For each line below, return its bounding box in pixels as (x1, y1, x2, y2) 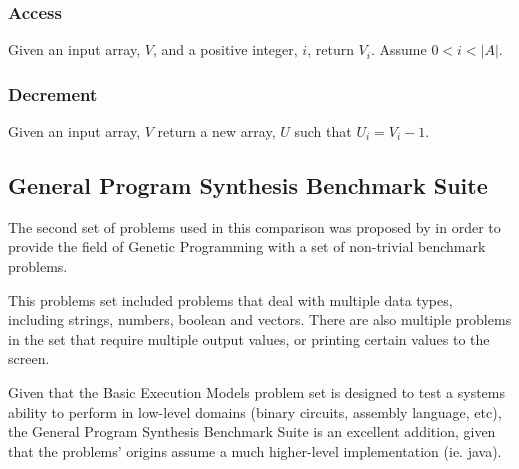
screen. (8, 348, 50, 369)
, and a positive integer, (152, 39, 298, 60)
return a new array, (157, 121, 276, 142)
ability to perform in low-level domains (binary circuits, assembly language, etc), (8, 401, 502, 422)
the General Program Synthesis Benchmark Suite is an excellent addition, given (8, 421, 496, 442)
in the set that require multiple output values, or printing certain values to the (8, 328, 490, 349)
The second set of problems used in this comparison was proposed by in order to (8, 216, 501, 237)
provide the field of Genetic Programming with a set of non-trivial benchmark (8, 236, 486, 257)
